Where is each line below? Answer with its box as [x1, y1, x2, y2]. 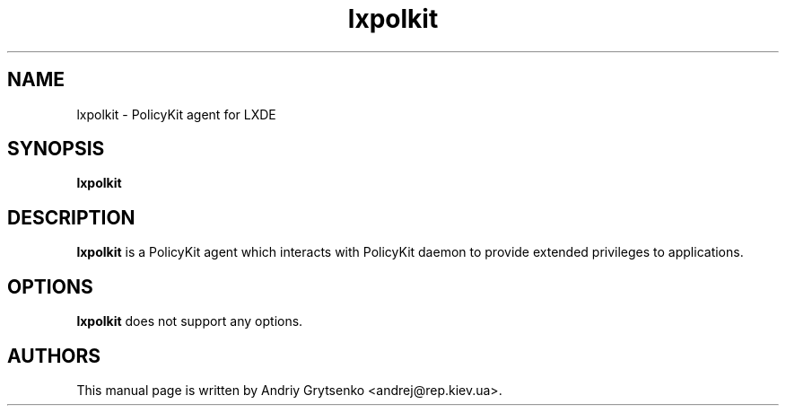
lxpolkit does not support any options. [76, 313, 303, 330]
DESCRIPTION [7, 206, 135, 229]
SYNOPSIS [7, 137, 105, 161]
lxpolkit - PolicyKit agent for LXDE [76, 106, 276, 122]
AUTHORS [7, 344, 101, 367]
